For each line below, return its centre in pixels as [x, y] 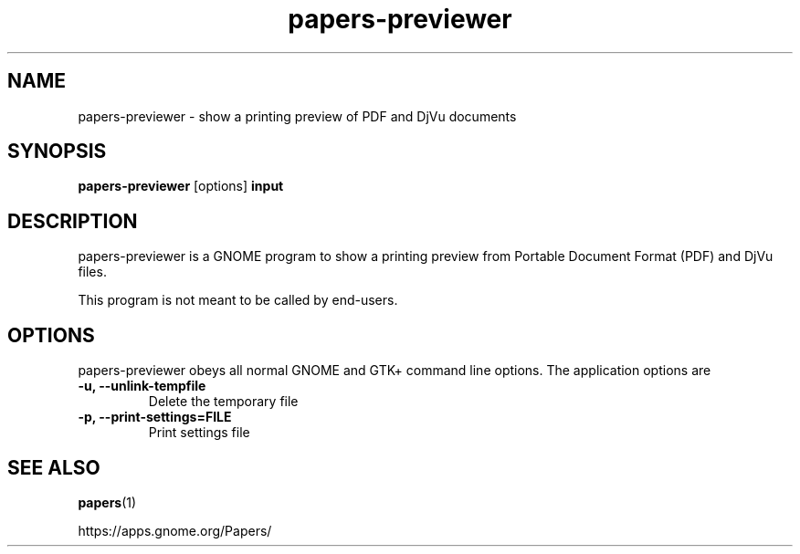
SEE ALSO [54, 467]
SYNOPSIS [57, 152]
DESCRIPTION [73, 221]
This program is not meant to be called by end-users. [238, 300]
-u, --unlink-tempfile [142, 386]
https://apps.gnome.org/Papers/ [175, 530]
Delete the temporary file [223, 402]
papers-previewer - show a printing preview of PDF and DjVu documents [297, 116]
